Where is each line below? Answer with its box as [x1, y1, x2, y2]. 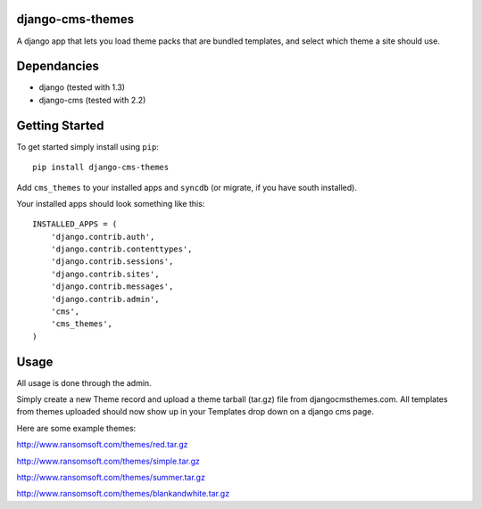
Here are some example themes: [16, 423, 137, 433]
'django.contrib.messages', [50, 282, 174, 291]
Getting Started [16, 118, 104, 133]
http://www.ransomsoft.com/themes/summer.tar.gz [16, 472, 205, 483]
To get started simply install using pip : [16, 141, 160, 152]
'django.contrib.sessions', [50, 257, 174, 267]
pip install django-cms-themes [32, 162, 170, 173]
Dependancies [16, 59, 100, 74]
